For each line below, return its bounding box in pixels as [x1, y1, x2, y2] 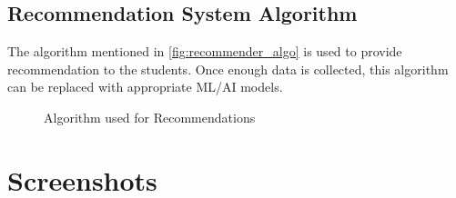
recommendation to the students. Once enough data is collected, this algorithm [7, 59, 449, 78]
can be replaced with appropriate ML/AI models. [7, 77, 283, 96]
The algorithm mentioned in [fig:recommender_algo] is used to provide [7, 42, 402, 61]
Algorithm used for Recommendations [44, 107, 256, 126]
